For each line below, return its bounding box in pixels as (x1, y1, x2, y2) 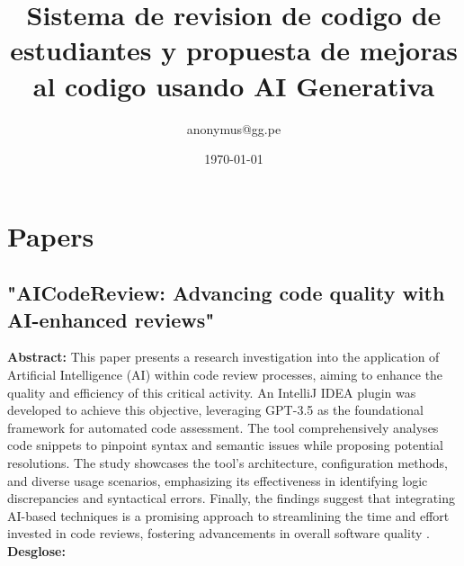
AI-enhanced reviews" (7, 305, 215, 333)
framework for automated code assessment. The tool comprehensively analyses (7, 418, 439, 436)
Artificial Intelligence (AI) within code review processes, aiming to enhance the (7, 365, 443, 384)
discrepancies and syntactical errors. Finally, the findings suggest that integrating (7, 489, 455, 508)
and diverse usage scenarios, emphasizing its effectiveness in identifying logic (7, 471, 428, 490)
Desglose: (7, 542, 66, 560)
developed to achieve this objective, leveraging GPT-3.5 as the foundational (7, 400, 424, 419)
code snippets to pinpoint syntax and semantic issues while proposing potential (7, 436, 443, 454)
